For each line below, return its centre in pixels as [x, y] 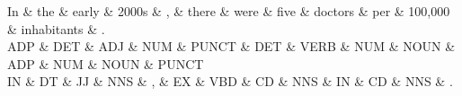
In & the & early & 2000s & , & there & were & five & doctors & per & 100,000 [229, 11]
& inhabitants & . [56, 28]
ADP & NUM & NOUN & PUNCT [106, 63]
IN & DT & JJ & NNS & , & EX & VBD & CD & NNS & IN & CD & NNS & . [230, 81]
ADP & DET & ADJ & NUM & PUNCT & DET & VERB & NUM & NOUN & [231, 46]
